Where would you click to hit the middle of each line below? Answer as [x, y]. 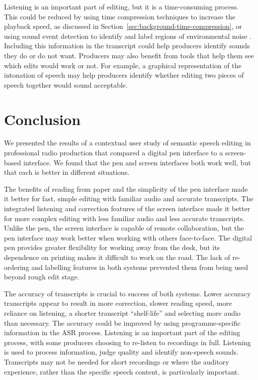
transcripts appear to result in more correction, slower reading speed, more [118, 303]
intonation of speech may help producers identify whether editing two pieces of [124, 75]
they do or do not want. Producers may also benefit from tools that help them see [129, 55]
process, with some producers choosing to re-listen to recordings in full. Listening [128, 342]
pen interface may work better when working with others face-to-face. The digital [128, 237]
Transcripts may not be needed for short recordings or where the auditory [117, 361]
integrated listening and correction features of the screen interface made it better [127, 208]
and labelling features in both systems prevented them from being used [140, 267]
